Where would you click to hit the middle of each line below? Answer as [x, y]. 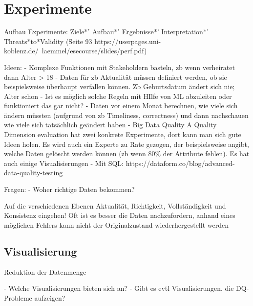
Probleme [18, 297]
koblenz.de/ [21, 51]
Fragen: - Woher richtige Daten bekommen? [69, 189]
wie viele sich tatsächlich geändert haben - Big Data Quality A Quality [110, 125]
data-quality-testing [33, 173]
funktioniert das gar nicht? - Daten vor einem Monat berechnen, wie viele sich [121, 106]
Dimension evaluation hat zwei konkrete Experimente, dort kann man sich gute [123, 134]
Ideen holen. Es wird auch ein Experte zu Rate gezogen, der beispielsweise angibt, [126, 144]
